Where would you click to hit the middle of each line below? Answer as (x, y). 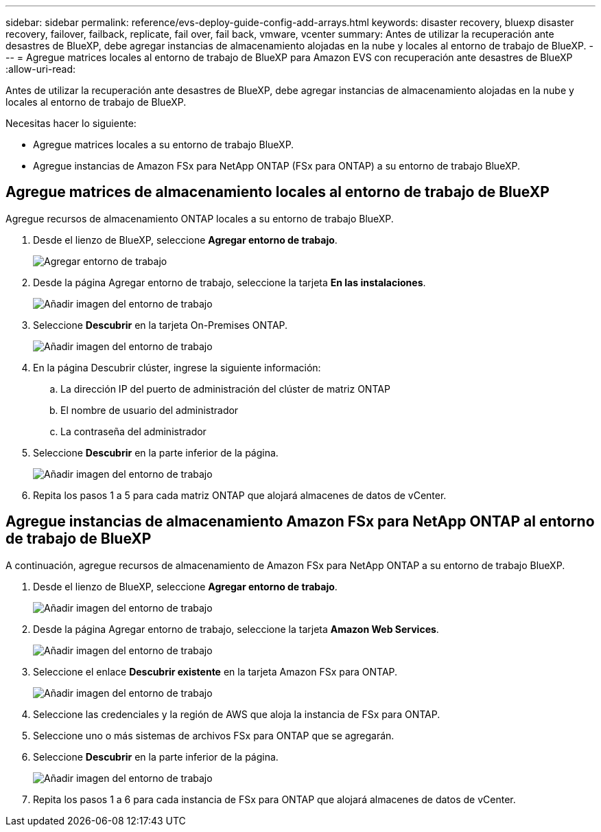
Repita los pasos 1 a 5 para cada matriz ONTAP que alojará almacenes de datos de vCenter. (240, 495)
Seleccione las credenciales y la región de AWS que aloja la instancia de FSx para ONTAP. (237, 714)
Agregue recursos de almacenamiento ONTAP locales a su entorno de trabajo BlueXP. (200, 218)
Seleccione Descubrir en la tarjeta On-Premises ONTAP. (161, 325)
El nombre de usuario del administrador (150, 410)
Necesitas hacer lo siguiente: (71, 123)
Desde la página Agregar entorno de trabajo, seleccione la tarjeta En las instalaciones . (229, 282)
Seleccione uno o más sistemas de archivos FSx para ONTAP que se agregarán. (214, 735)
